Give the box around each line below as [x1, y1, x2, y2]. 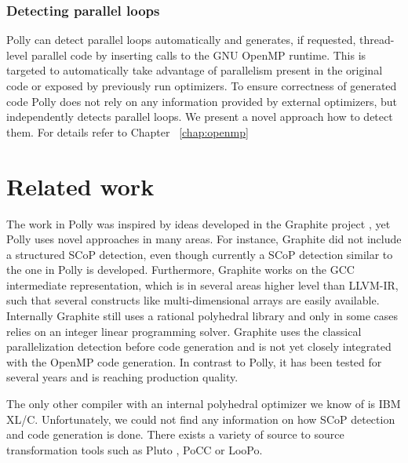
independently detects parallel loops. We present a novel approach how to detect [6, 108, 393, 125]
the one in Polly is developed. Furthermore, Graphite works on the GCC [6, 261, 355, 278]
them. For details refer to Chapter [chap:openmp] [6, 123, 249, 140]
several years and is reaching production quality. [6, 369, 239, 385]
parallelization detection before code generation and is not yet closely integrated [6, 338, 392, 355]
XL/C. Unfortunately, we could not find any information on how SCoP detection [6, 410, 395, 427]
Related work [6, 170, 155, 202]
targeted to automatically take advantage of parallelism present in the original [6, 62, 383, 78]
